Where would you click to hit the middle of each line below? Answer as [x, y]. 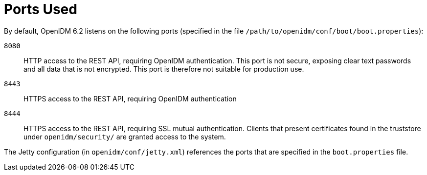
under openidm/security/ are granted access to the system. [125, 136]
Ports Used [41, 9]
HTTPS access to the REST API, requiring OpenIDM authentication [130, 98]
